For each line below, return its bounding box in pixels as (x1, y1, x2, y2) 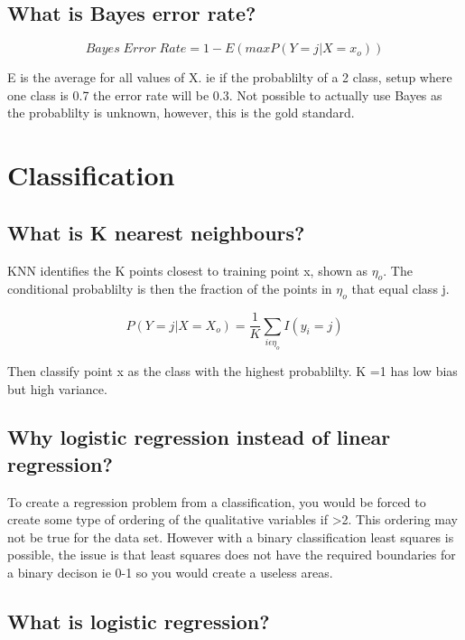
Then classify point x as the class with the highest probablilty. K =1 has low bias (7, 361, 458, 380)
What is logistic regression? (7, 607, 270, 635)
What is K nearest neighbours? (7, 218, 305, 246)
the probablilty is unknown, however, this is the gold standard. (7, 103, 355, 122)
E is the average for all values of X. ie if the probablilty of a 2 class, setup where (7, 68, 452, 87)
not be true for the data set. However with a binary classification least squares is (7, 527, 454, 546)
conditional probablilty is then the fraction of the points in (7, 279, 332, 298)
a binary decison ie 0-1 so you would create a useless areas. (7, 563, 333, 582)
